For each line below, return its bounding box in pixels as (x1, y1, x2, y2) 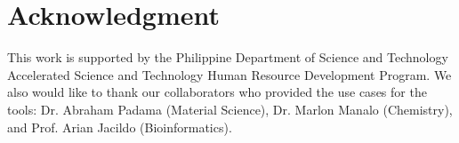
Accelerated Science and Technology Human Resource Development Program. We (7, 65, 452, 83)
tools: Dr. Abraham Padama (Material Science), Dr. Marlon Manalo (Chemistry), (7, 99, 453, 118)
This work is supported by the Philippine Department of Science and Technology (7, 48, 448, 67)
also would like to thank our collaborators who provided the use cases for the (7, 83, 427, 101)
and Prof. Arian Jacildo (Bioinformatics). (7, 117, 232, 136)
